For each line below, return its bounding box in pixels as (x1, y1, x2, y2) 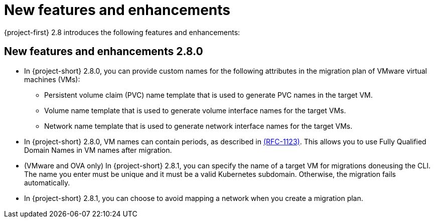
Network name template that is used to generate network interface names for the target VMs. (44, 121, 353, 130)
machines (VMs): (24, 75, 80, 84)
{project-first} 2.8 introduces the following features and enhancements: (4, 28, 240, 37)
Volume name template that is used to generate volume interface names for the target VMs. (44, 106, 346, 115)
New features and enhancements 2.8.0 (4, 45, 203, 58)
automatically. (24, 178, 70, 187)
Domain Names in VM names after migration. (24, 145, 172, 154)
